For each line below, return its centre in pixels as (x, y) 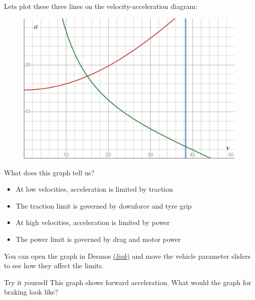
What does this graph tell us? (49, 172)
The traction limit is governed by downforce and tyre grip (104, 205)
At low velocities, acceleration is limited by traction (94, 189)
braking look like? (31, 292)
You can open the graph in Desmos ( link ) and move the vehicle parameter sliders (127, 256)
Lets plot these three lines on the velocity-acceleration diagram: (101, 6)
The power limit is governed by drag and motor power (98, 239)
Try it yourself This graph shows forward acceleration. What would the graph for (128, 282)
